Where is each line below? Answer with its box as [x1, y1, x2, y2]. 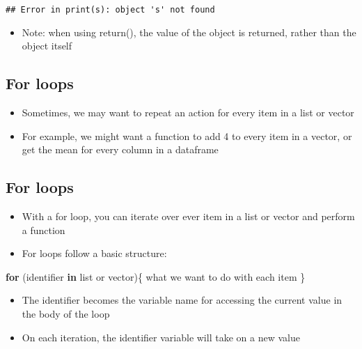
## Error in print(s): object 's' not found [6, 5, 215, 15]
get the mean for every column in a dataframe [22, 142, 219, 157]
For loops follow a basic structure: [22, 246, 167, 261]
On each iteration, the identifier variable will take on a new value [22, 329, 300, 344]
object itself [22, 38, 72, 53]
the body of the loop [22, 307, 110, 320]
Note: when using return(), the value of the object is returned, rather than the [22, 24, 356, 39]
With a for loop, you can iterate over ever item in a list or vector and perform [22, 209, 355, 224]
